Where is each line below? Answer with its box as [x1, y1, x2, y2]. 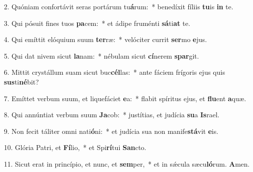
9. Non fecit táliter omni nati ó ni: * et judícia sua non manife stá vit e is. [4, 126, 219, 136]
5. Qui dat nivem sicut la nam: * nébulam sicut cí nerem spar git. [4, 50, 199, 61]
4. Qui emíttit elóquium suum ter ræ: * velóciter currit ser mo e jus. [4, 34, 207, 44]
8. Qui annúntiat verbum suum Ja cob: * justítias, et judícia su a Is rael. [4, 109, 220, 120]
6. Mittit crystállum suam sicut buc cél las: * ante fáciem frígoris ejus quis [4, 67, 225, 77]
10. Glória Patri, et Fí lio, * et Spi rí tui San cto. [4, 142, 147, 152]
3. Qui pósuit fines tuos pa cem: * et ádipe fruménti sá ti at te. [4, 18, 190, 28]
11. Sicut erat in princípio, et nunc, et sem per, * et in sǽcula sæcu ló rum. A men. [4, 158, 250, 169]
